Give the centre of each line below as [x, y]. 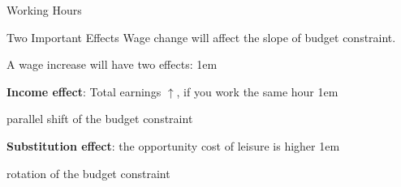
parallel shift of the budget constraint [100, 119]
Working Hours [44, 10]
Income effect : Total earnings [84, 91]
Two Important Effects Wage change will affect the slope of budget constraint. [201, 37]
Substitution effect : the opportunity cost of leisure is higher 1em [173, 145]
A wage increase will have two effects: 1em [112, 64]
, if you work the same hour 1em [257, 91]
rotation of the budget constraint [88, 173]
